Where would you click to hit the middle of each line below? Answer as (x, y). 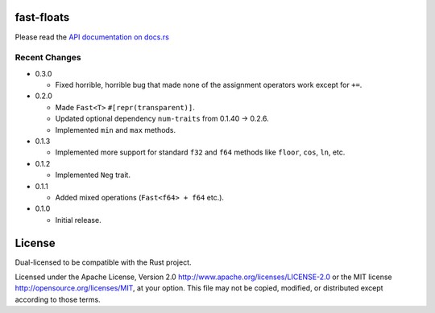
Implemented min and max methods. (116, 130)
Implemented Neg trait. (93, 175)
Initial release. (78, 220)
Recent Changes (48, 58)
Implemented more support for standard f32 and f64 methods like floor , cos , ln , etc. (200, 152)
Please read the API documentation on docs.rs (92, 37)
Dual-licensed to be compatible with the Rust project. (104, 262)
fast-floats (42, 17)
